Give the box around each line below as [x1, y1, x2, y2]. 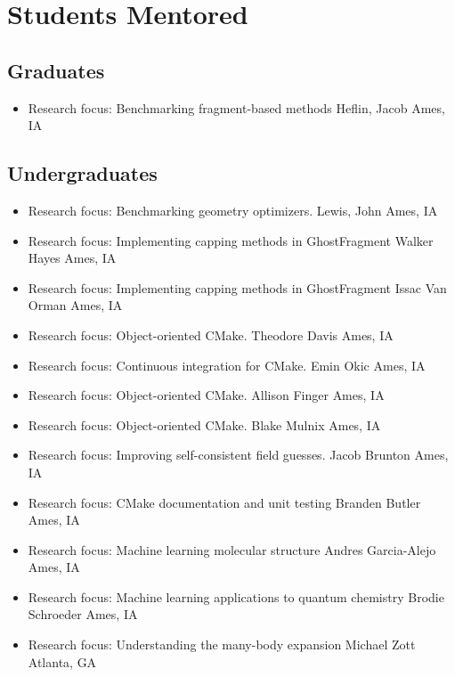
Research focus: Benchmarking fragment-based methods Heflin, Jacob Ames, [28, 98, 445, 117]
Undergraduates [7, 159, 158, 187]
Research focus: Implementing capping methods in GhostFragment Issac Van [28, 278, 447, 297]
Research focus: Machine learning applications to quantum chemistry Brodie [28, 587, 444, 606]
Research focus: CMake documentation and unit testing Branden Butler [28, 493, 421, 511]
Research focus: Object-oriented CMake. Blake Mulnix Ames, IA [28, 415, 381, 434]
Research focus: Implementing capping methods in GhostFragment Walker [28, 231, 434, 249]
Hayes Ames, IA [28, 249, 117, 267]
